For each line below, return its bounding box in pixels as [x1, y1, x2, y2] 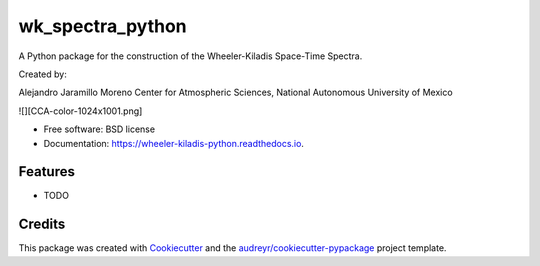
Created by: [18, 68, 67, 80]
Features [18, 163, 75, 180]
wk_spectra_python [18, 15, 187, 37]
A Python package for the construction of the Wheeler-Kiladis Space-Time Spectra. [18, 50, 363, 62]
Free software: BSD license [43, 123, 155, 135]
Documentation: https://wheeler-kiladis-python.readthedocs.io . [43, 137, 305, 149]
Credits [18, 216, 66, 233]
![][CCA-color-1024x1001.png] [18, 105, 143, 117]
